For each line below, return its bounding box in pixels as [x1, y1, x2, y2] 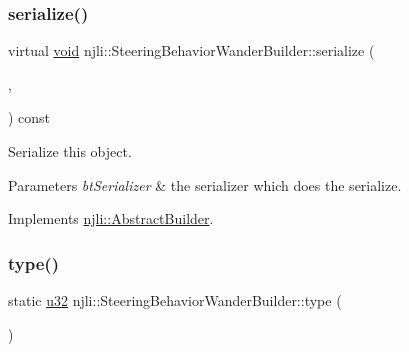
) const [8, 107, 51, 128]
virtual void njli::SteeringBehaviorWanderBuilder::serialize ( [8, 40, 375, 61]
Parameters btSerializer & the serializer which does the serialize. [8, 174, 402, 195]
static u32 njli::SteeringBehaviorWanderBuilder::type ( [8, 290, 342, 310]
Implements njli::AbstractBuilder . [8, 208, 214, 229]
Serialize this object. [8, 141, 132, 161]
